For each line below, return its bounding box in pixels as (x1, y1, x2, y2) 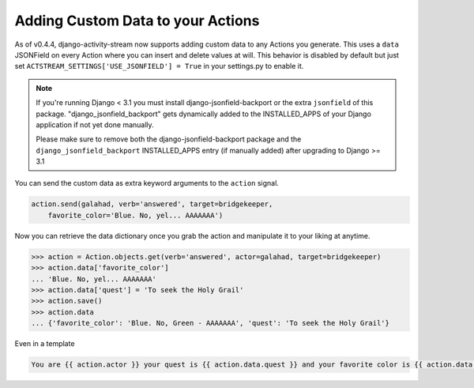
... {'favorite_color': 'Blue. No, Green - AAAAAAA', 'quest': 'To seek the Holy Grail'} (31, 318, 390, 328)
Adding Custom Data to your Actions (14, 12, 260, 29)
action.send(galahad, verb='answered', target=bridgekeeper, (31, 200, 273, 209)
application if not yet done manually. (36, 119, 154, 130)
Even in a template (14, 339, 75, 348)
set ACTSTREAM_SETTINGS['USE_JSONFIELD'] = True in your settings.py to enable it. (14, 62, 304, 71)
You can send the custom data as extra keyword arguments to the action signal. (14, 179, 280, 188)
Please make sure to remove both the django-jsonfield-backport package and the (36, 134, 302, 144)
